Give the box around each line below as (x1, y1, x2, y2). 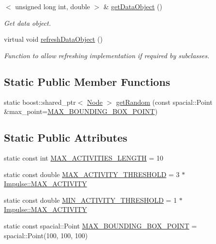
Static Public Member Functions (4, 74, 170, 89)
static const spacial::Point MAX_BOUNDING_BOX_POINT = (4, 220, 197, 230)
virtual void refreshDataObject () (4, 34, 103, 44)
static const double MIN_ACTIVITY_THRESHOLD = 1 (4, 195, 177, 205)
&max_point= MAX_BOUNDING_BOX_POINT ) (4, 106, 158, 116)
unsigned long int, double (15, 1, 90, 11)
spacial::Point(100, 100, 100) (4, 230, 88, 240)
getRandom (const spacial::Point (116, 97, 213, 107)
